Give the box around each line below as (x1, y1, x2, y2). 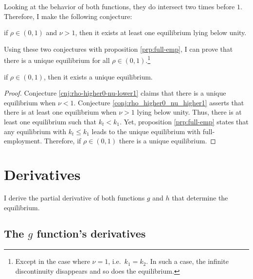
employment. (4, 136, 42, 146)
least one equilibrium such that (4, 117, 96, 126)
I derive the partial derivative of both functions (4, 192, 145, 202)
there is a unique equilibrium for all (4, 55, 110, 65)
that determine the (172, 192, 228, 202)
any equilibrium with (4, 126, 67, 136)
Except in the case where (15, 256, 90, 266)
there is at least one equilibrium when (4, 107, 117, 117)
